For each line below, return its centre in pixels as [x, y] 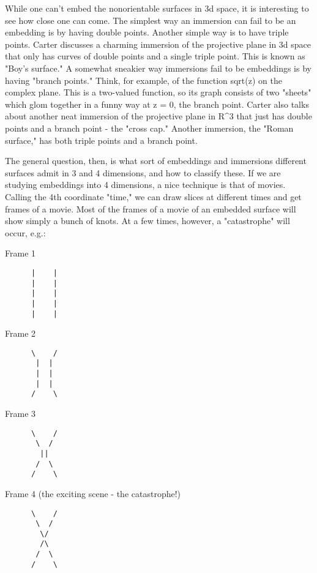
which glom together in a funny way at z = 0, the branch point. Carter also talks [157, 104]
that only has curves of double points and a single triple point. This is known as [155, 56]
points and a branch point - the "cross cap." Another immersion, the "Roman [149, 128]
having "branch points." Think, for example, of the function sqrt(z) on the [144, 80]
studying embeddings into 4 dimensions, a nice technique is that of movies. [145, 185]
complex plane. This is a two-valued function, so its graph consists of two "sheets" [158, 92]
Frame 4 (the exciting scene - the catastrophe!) [93, 493]
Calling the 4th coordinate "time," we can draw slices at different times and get [153, 196]
